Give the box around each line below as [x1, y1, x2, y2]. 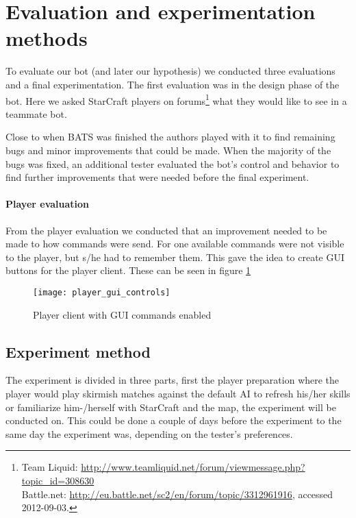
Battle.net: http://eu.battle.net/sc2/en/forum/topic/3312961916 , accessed [21, 486, 333, 501]
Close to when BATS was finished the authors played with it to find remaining [5, 129, 335, 144]
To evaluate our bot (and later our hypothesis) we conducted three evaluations [5, 64, 335, 78]
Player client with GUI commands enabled [33, 307, 212, 321]
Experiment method [5, 341, 151, 362]
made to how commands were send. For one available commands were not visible [5, 236, 344, 251]
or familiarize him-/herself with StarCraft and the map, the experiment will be [5, 399, 336, 414]
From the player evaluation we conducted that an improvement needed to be [5, 223, 327, 237]
